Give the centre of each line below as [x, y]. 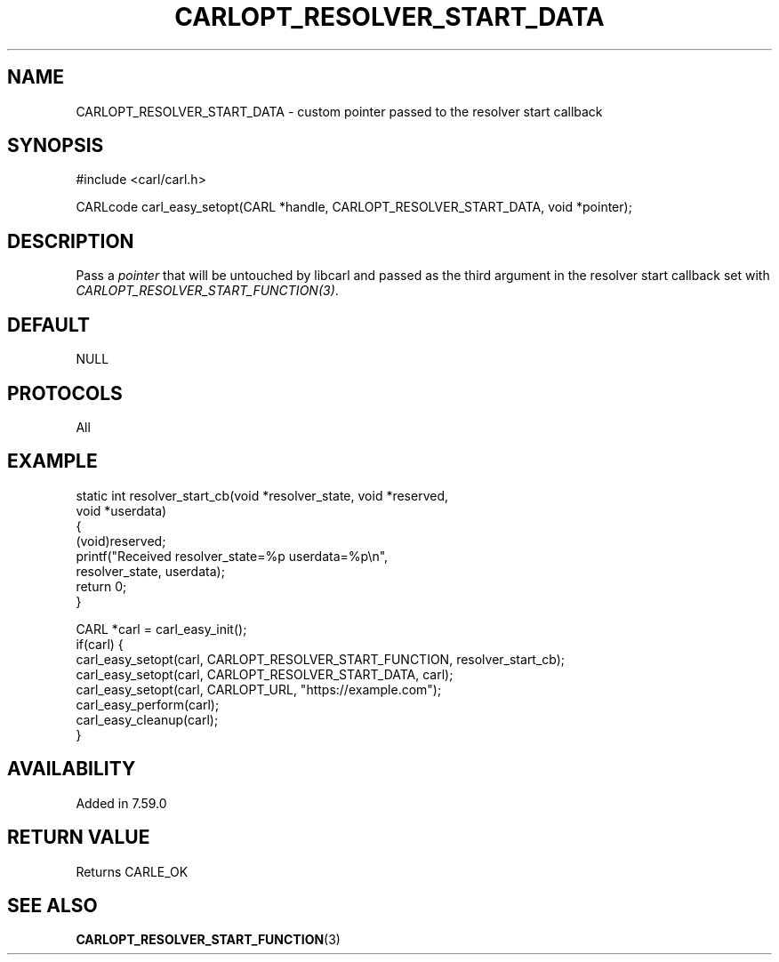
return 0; [101, 586]
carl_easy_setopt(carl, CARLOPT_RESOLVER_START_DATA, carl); [265, 674]
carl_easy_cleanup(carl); [147, 719]
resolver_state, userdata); [150, 571]
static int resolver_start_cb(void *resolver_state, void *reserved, [262, 495]
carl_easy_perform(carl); [148, 704]
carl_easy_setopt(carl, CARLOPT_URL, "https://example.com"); [259, 689]
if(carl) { [100, 644]
